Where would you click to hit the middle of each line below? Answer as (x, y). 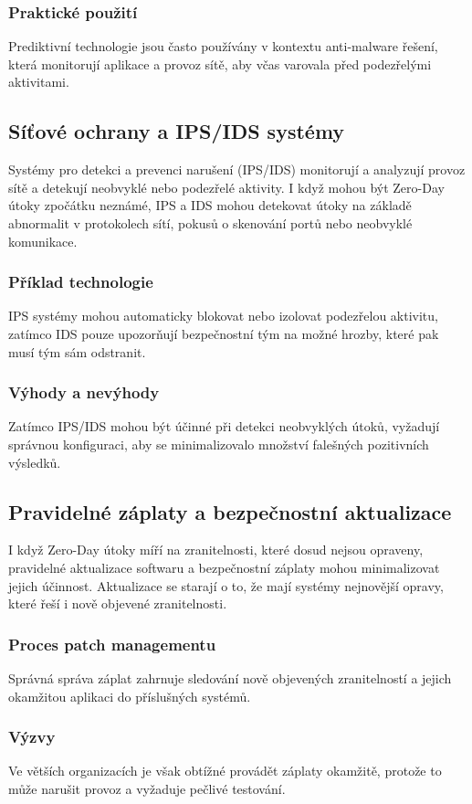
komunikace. (43, 241)
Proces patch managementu (112, 644)
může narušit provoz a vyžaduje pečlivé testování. (147, 788)
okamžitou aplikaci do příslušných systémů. (130, 696)
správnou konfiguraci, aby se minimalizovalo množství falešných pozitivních (219, 444)
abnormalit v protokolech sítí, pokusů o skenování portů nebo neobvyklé (210, 222)
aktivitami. (39, 82)
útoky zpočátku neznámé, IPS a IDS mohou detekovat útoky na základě (210, 205)
